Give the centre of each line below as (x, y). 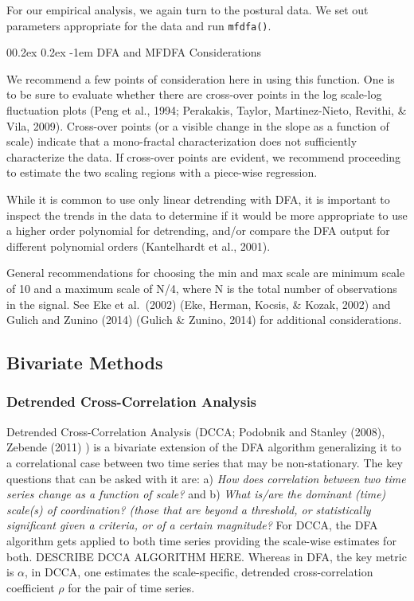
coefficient (31, 587)
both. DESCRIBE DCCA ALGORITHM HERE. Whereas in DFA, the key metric (207, 556)
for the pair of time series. (131, 587)
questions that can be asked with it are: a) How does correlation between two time (206, 478)
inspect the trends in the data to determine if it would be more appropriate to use (207, 215)
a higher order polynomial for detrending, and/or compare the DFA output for (198, 230)
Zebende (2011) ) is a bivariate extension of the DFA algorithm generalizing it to (204, 447)
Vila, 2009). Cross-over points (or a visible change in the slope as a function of (198, 125)
